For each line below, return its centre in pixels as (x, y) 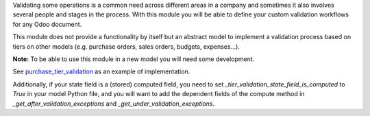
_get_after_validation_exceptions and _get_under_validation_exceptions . (114, 104)
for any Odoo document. (47, 24)
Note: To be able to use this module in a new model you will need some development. (134, 59)
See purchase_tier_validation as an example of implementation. (101, 71)
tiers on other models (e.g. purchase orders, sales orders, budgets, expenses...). (126, 46)
